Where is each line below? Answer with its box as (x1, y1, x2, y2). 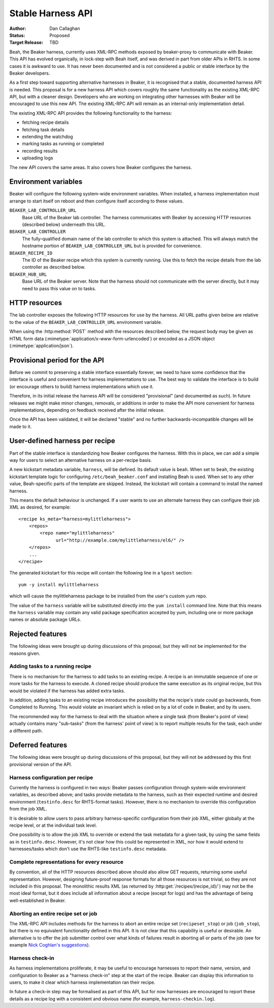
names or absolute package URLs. (9, 617, 81, 623)
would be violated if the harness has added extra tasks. (9, 688, 125, 694)
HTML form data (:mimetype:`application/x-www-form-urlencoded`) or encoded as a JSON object (9, 335, 215, 342)
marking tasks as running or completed (22, 141, 104, 147)
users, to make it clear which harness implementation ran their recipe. (9, 980, 156, 986)
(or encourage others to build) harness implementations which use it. (9, 383, 154, 389)
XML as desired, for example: (9, 504, 71, 510)
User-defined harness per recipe (9, 436, 115, 445)
